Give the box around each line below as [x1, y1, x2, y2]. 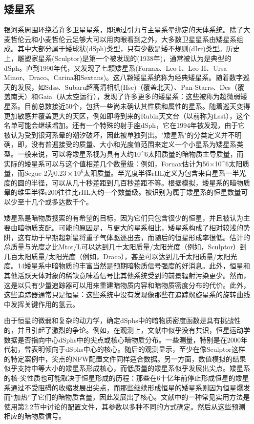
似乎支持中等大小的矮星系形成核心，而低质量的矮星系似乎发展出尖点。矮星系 [4, 363, 250, 373]
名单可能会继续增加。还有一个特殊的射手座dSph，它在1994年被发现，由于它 [4, 120, 245, 130]
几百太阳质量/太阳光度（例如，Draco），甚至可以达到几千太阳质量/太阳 [4, 251, 231, 261]
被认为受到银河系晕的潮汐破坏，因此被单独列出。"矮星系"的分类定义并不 [4, 129, 235, 140]
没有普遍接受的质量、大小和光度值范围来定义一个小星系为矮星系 [31, 139, 236, 149]
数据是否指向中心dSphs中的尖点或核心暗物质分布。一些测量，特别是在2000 [4, 334, 241, 344]
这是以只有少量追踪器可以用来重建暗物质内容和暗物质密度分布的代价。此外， [4, 280, 250, 290]
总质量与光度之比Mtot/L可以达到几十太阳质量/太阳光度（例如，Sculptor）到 [4, 242, 247, 252]
